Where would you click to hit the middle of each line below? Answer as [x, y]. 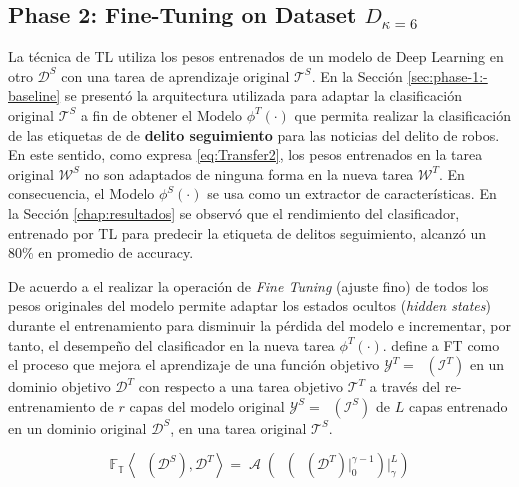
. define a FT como [441, 344]
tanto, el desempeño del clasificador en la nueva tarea [171, 344]
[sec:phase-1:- [447, 75]
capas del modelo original [207, 405]
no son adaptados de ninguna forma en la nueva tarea [249, 173]
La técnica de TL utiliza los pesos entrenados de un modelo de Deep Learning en [256, 56]
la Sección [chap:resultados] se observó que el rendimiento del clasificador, [234, 212]
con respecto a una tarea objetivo [241, 386]
